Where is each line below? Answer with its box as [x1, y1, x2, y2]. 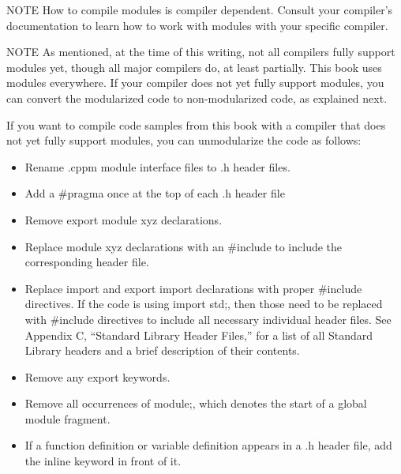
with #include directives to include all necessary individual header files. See [24, 310, 392, 327]
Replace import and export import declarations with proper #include [24, 280, 362, 296]
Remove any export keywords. [24, 368, 171, 385]
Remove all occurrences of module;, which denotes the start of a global [24, 395, 367, 412]
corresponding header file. [24, 254, 149, 270]
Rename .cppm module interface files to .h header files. [24, 158, 290, 175]
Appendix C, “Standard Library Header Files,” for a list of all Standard [24, 326, 373, 343]
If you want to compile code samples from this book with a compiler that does [6, 116, 386, 133]
